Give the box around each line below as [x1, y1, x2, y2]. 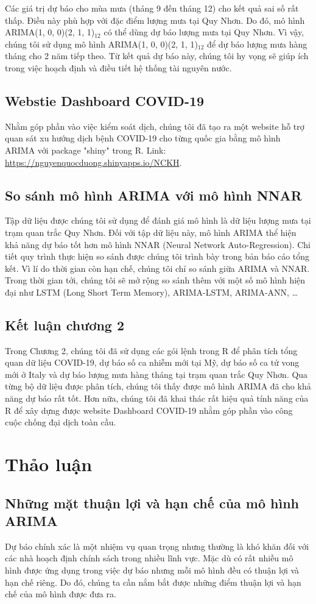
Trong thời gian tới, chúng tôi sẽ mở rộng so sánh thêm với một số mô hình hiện [5, 274, 306, 286]
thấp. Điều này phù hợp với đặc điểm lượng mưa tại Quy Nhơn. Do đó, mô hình [5, 13, 305, 26]
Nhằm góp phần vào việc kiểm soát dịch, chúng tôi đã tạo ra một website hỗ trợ [5, 119, 304, 132]
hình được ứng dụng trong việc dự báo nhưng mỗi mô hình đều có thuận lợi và [5, 564, 300, 577]
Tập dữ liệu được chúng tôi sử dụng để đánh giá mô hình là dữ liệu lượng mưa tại [5, 214, 311, 227]
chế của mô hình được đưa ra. [5, 588, 116, 600]
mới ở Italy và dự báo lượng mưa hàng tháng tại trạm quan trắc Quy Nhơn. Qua [5, 368, 308, 380]
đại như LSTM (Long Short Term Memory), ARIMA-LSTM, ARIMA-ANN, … [5, 285, 298, 298]
